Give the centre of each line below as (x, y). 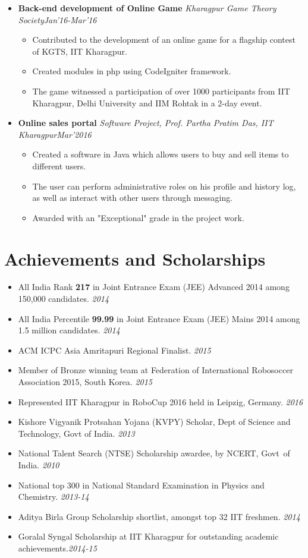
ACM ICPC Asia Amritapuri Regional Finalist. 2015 (114, 350)
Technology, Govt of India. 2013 (76, 433)
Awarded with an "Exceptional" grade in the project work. (138, 217)
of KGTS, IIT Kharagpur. (80, 51)
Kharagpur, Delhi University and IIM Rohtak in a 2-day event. (147, 103)
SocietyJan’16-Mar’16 (57, 19)
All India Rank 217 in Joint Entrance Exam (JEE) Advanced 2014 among (154, 287)
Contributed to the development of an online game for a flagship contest (164, 40)
